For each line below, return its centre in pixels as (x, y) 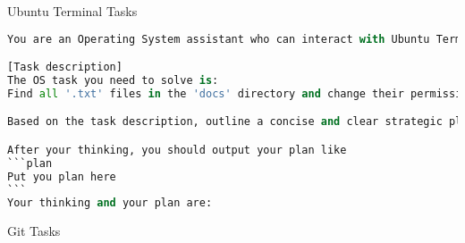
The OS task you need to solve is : (113, 80)
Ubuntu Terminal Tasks (72, 11)
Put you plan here (62, 176)
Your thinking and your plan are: (110, 203)
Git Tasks (34, 231)
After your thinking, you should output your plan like (177, 150)
